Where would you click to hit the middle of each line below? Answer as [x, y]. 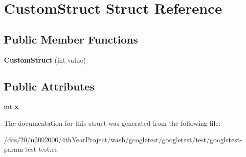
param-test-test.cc [31, 149]
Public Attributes [49, 86]
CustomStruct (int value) [45, 59]
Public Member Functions [71, 39]
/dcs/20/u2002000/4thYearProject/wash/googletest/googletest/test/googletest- [123, 139]
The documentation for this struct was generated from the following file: [112, 123]
